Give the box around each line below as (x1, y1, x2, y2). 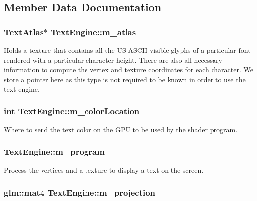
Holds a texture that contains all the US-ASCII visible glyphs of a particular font (4, 45, 251, 55)
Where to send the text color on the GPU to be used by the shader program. (4, 124, 238, 135)
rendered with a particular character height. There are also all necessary (4, 54, 222, 65)
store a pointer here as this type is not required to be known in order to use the (4, 74, 246, 84)
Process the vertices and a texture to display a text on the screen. (4, 165, 204, 175)
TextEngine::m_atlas (50, 25, 136, 38)
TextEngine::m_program (4, 145, 105, 157)
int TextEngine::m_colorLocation (4, 104, 140, 117)
